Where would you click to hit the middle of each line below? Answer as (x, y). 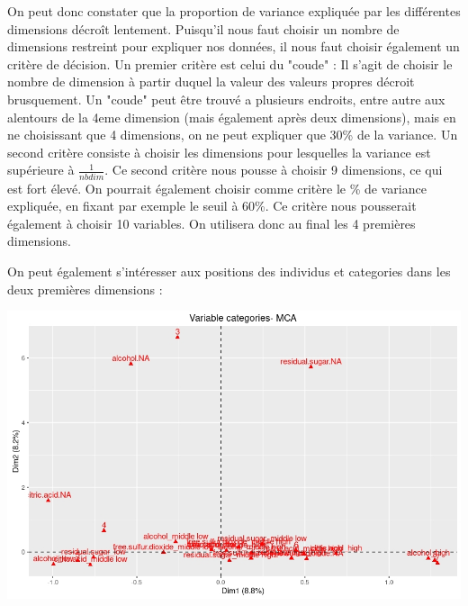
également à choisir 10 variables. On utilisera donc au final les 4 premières (211, 223)
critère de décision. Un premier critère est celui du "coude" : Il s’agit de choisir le (230, 63)
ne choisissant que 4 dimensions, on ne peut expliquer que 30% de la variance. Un (233, 135)
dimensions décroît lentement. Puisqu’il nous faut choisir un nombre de (203, 28)
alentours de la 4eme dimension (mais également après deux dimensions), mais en (232, 117)
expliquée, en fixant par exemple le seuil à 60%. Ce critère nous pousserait (212, 206)
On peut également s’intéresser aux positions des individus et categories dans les (229, 271)
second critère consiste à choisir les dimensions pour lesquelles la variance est (219, 152)
